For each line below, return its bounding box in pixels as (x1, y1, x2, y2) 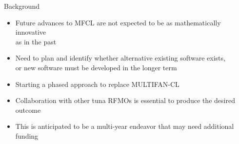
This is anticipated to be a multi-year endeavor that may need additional (15, 121, 234, 131)
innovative (15, 27, 46, 37)
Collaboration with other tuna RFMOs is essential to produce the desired (15, 95, 235, 105)
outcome (15, 104, 41, 115)
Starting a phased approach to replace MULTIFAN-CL (15, 79, 179, 89)
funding (15, 130, 39, 141)
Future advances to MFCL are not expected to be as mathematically (15, 17, 221, 27)
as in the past (15, 36, 57, 46)
